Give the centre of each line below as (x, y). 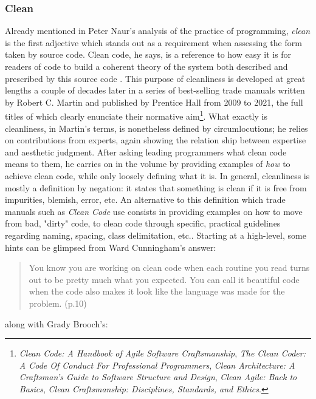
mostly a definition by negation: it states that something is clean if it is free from (156, 187)
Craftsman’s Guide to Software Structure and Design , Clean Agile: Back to (158, 377)
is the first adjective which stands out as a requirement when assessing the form (153, 42)
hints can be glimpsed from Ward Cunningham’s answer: (111, 247)
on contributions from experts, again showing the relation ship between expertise (156, 140)
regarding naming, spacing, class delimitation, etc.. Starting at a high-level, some (156, 235)
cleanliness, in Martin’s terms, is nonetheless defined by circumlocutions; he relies (156, 128)
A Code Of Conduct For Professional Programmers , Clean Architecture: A (157, 365)
